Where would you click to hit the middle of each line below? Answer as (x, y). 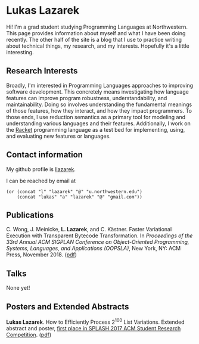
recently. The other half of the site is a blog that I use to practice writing (94, 39)
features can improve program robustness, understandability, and (87, 98)
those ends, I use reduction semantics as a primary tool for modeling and (96, 117)
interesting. (20, 52)
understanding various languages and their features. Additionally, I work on (98, 123)
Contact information (45, 155)
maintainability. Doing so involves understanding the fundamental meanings (99, 104)
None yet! (18, 288)
